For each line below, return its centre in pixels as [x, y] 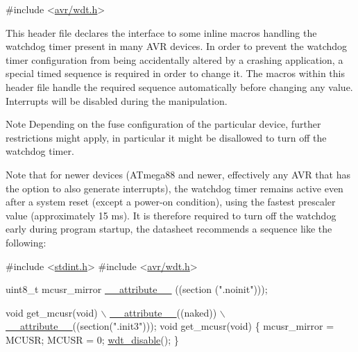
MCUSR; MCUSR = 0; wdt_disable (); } [92, 339]
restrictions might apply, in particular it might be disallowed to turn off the [166, 137]
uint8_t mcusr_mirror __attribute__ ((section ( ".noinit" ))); [137, 289]
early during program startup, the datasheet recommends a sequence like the [169, 229]
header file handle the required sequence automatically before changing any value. [179, 86]
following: [26, 242]
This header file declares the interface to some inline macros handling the [161, 32]
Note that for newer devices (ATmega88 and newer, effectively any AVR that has [178, 174]
